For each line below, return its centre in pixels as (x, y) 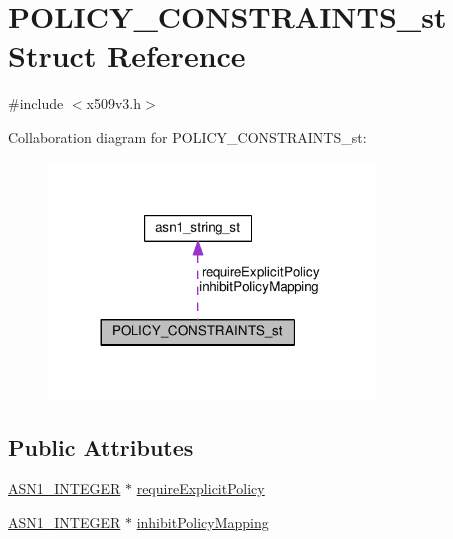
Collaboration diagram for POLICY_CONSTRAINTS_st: (187, 136)
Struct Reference (127, 55)
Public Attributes (101, 446)
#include (36, 103)
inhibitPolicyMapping (202, 522)
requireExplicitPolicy (200, 488)
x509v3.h (114, 103)
